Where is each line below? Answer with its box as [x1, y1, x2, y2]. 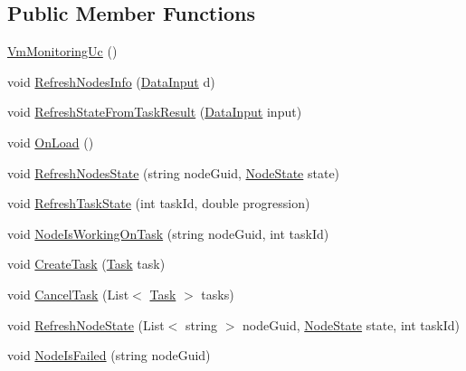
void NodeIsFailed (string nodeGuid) [7, 346, 211, 365]
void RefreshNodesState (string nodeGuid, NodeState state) [7, 163, 340, 182]
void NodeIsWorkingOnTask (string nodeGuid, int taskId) [7, 224, 329, 243]
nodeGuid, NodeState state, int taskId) [243, 315, 460, 334]
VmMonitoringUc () [7, 42, 118, 61]
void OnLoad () [7, 132, 94, 151]
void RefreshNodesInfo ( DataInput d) [7, 71, 215, 90]
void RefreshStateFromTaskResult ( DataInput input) [7, 102, 302, 121]
